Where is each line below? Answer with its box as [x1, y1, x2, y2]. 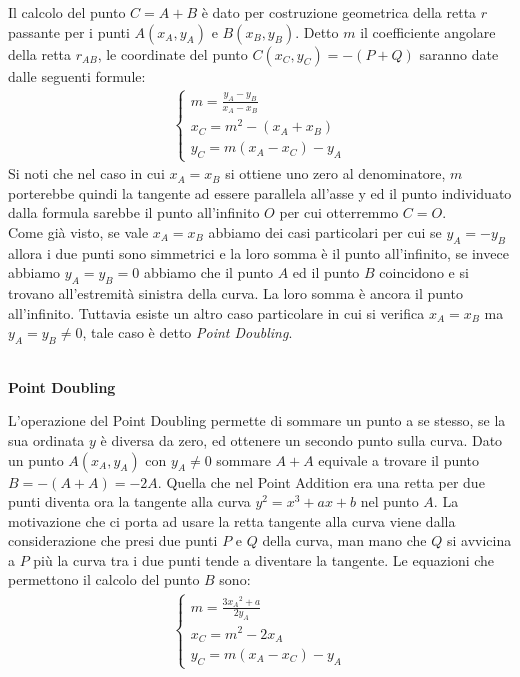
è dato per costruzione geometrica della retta [201, 2, 477, 22]
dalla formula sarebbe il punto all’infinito [8, 202, 260, 223]
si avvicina [446, 530, 512, 551]
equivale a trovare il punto [318, 449, 480, 470]
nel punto [360, 491, 419, 512]
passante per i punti [8, 21, 130, 42]
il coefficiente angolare [360, 21, 496, 42]
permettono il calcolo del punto [8, 569, 200, 590]
